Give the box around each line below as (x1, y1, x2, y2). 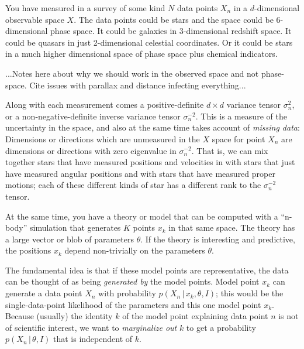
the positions (5, 244, 51, 256)
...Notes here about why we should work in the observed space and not (5, 67, 259, 79)
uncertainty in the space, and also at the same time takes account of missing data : (5, 121, 300, 134)
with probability (98, 287, 156, 299)
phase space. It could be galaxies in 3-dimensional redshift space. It (50, 25, 292, 37)
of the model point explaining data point (122, 310, 268, 322)
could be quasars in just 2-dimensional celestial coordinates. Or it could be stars (5, 36, 293, 48)
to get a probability (186, 321, 256, 333)
